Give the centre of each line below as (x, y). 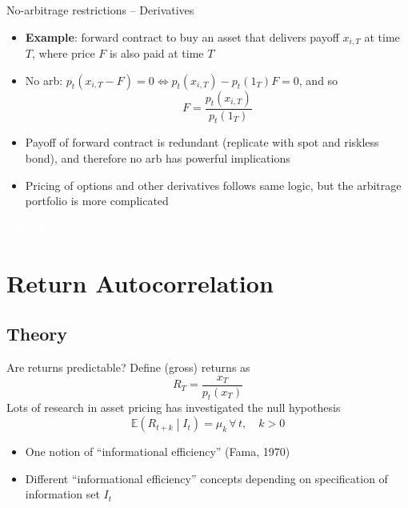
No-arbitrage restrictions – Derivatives (100, 10)
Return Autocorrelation (140, 282)
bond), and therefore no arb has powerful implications (158, 158)
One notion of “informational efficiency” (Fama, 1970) (158, 452)
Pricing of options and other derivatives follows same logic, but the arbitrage (213, 185)
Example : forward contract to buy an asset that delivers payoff (182, 36)
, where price (63, 53)
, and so (318, 80)
